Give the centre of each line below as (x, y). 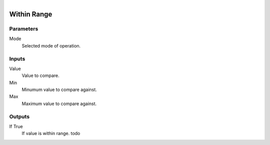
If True (16, 126)
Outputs (19, 116)
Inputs (17, 58)
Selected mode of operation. (51, 45)
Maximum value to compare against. (59, 103)
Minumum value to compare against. (59, 89)
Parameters (24, 28)
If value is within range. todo (51, 133)
